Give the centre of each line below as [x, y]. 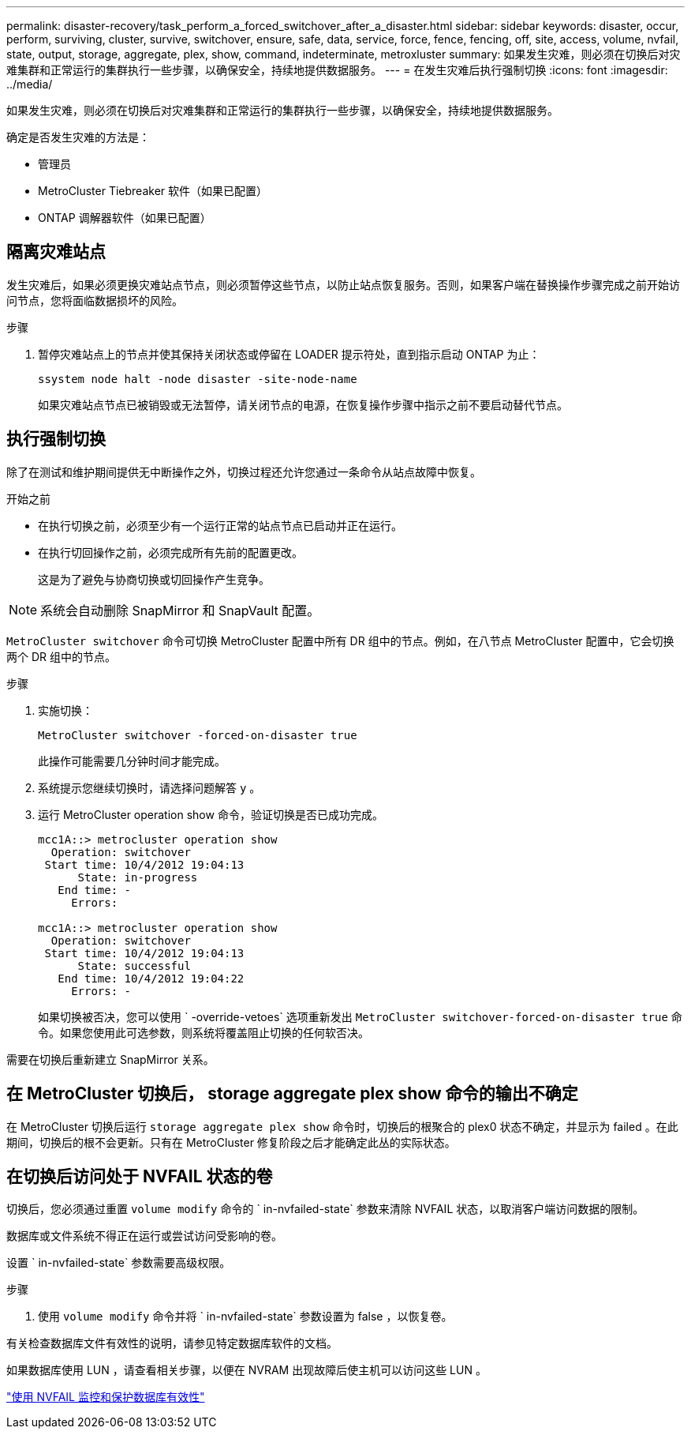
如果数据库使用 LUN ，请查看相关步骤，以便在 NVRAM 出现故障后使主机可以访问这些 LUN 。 [247, 1370]
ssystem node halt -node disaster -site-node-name [198, 379]
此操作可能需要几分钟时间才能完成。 [132, 761]
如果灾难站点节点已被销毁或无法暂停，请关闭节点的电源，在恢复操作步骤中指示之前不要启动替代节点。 [303, 404]
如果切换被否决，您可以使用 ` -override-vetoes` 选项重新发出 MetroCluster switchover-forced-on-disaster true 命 [360, 1016]
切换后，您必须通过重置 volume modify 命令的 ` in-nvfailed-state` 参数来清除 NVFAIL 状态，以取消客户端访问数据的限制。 [325, 1209]
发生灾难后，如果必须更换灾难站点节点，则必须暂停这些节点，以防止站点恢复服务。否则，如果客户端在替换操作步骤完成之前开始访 [343, 284]
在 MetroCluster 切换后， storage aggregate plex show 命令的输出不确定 [292, 1094]
